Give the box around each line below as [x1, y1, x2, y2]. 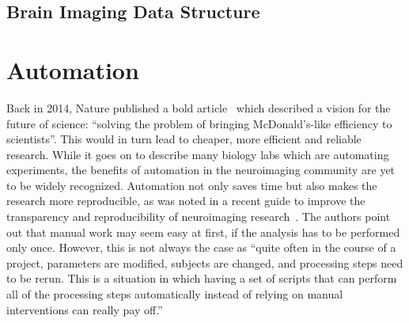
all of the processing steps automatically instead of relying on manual [6, 286, 343, 302]
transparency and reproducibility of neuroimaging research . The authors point [6, 208, 391, 225]
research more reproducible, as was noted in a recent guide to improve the [6, 192, 365, 209]
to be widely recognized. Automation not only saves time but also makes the [6, 177, 377, 193]
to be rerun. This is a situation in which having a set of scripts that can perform [6, 270, 397, 287]
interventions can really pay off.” [6, 301, 163, 317]
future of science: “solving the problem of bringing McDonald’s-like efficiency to [6, 115, 392, 131]
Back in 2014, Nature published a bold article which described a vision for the [6, 99, 391, 116]
